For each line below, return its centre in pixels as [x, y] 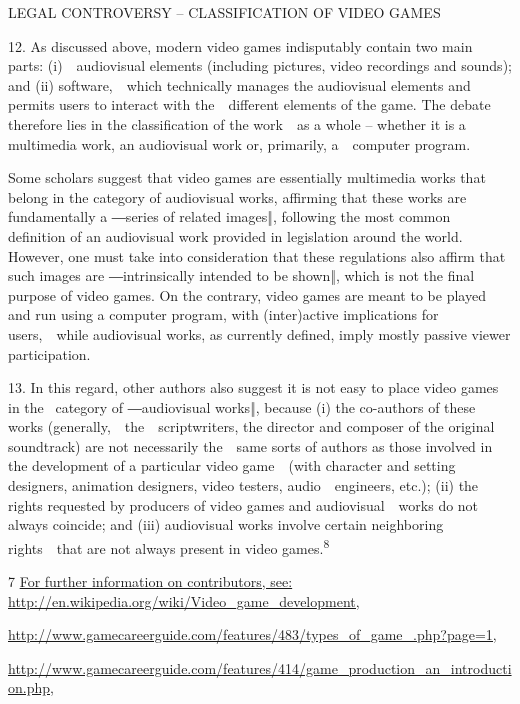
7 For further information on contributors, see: [150, 581]
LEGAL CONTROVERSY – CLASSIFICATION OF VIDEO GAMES [224, 12]
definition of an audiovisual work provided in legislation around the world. [235, 235]
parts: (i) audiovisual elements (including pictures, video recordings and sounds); [260, 65]
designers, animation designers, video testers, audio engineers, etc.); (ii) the [243, 485]
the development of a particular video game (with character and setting [232, 465]
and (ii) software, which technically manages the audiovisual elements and [239, 84]
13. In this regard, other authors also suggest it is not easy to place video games [253, 387]
